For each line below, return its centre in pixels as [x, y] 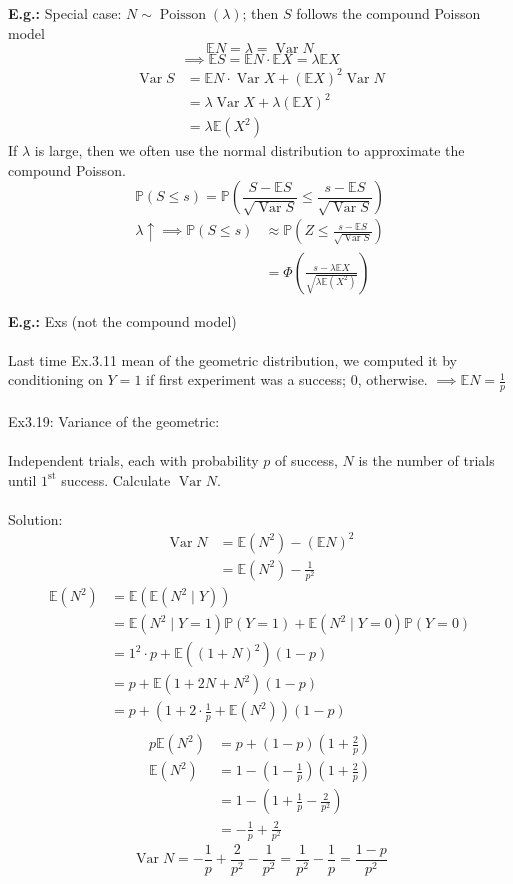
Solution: [35, 518]
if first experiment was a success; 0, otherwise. [287, 379]
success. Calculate [116, 479]
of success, [306, 459]
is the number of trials [426, 459]
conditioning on [55, 379]
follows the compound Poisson [388, 13]
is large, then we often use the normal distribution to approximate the [249, 150]
